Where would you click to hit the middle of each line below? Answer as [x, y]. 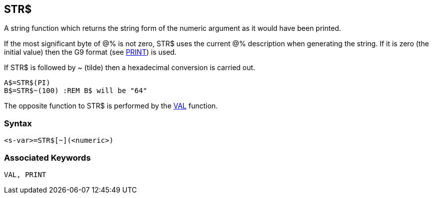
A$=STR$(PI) [27, 83]
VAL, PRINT [25, 174]
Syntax [18, 123]
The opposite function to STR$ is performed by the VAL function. [111, 106]
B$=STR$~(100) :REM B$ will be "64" [76, 91]
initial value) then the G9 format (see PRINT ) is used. [90, 52]
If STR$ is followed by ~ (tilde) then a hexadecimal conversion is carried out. [130, 68]
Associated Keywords [47, 157]
